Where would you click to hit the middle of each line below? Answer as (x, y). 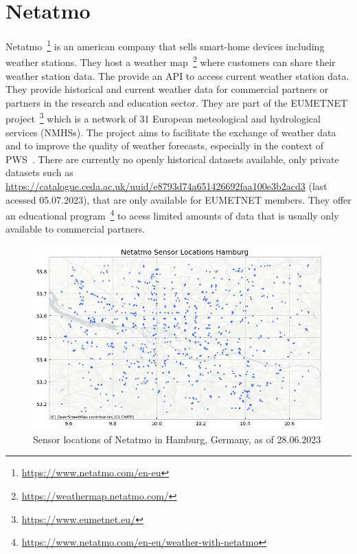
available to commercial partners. (76, 229)
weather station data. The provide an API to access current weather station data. (177, 75)
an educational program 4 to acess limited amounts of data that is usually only (172, 214)
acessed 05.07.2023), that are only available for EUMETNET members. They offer (178, 199)
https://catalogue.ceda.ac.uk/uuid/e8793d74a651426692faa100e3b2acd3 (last (166, 186)
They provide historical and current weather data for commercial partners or (167, 89)
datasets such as (39, 172)
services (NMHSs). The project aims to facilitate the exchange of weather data (171, 132)
